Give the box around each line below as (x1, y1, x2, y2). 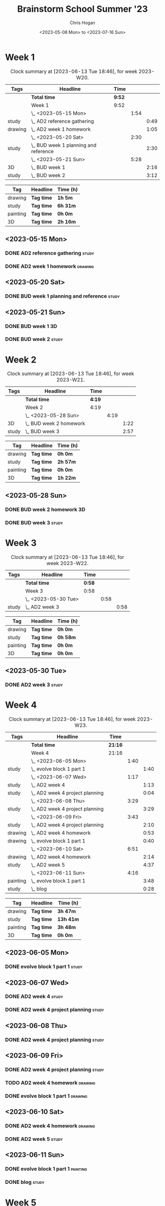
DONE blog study (5, 1179, 45, 1186)
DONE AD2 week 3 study (5, 681, 63, 688)
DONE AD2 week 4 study (5, 993, 63, 1000)
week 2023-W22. (46, 560, 89, 567)
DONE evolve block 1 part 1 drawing (5, 1092, 87, 1099)
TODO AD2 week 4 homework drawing (5, 1079, 96, 1086)
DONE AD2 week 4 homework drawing (5, 1122, 95, 1129)
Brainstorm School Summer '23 (17, 3, 148, 15)
